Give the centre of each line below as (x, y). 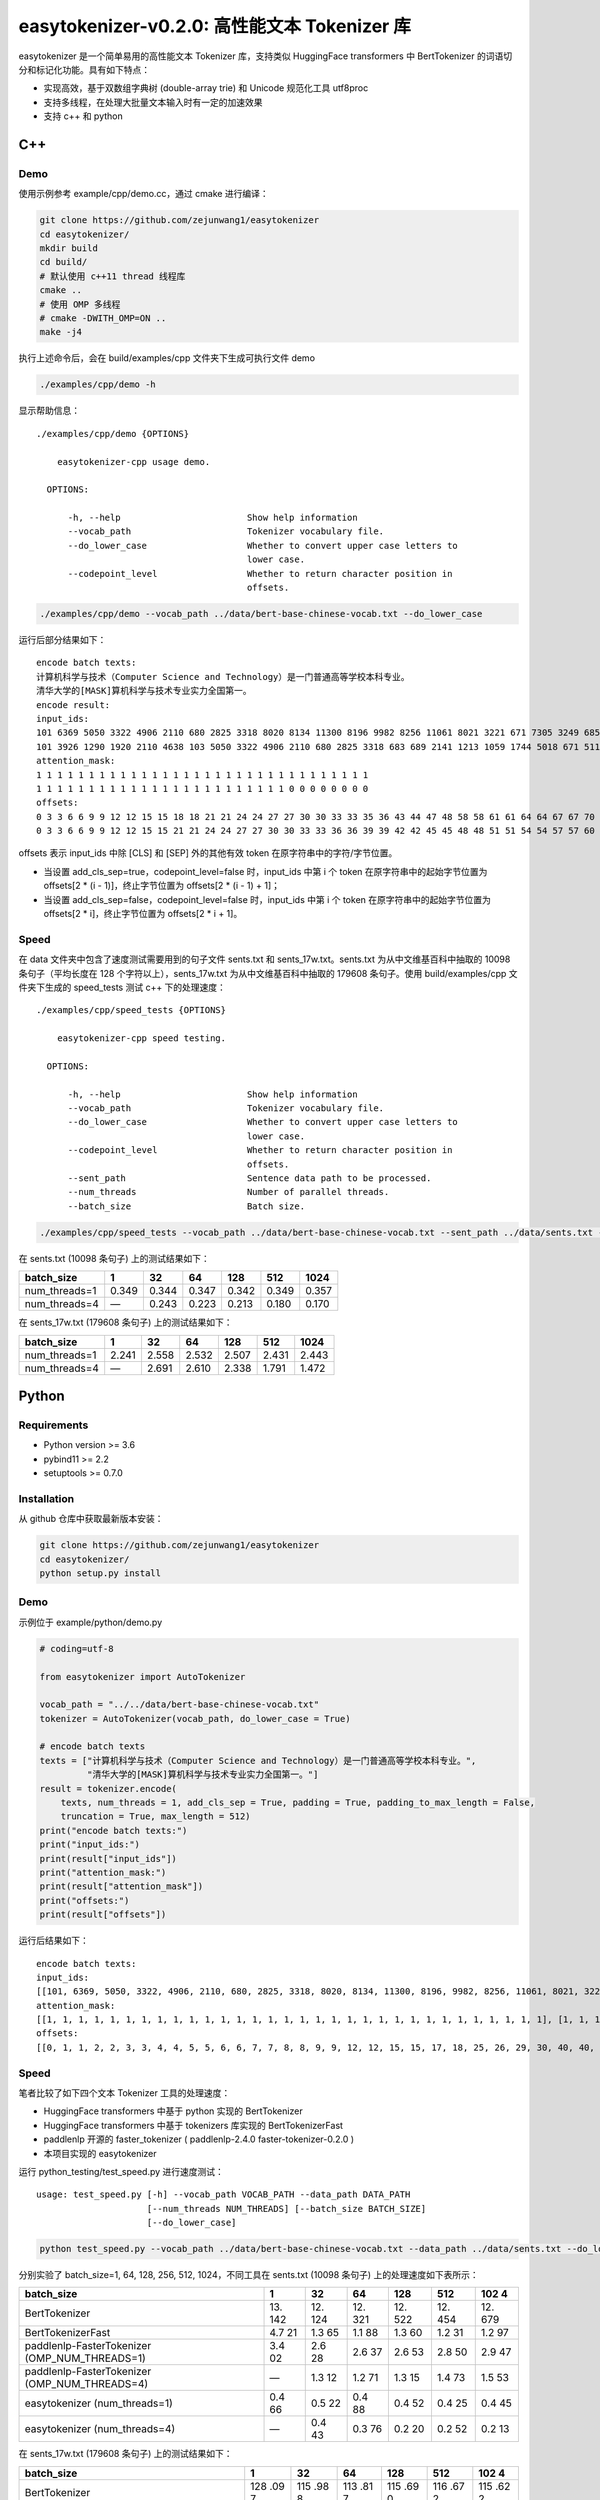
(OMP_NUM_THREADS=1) (85, 2358)
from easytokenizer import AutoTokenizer (142, 1676)
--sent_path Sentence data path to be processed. (249, 1178)
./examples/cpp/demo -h (98, 384)
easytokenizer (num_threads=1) (99, 2403)
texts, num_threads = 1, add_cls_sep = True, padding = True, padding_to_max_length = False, (297, 1803)
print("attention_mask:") (103, 1872)
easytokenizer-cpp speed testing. (141, 1038)
